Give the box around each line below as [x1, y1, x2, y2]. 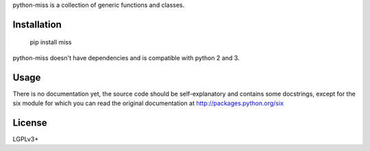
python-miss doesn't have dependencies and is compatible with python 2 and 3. [12, 53, 240, 61]
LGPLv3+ [12, 135, 39, 143]
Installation [12, 18, 62, 30]
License [12, 117, 47, 128]
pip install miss [29, 38, 72, 46]
